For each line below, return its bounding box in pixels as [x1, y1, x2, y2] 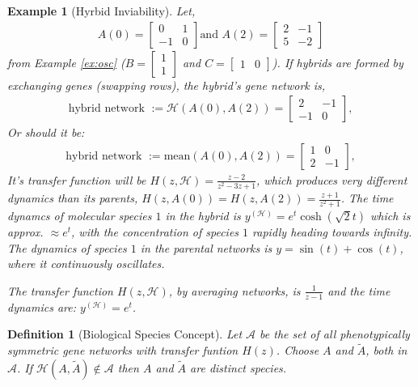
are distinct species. [190, 359, 287, 376]
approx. [7, 223, 44, 240]
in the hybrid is [165, 207, 241, 224]
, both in [365, 342, 407, 359]
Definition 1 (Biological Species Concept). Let [7, 325, 243, 342]
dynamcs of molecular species [7, 207, 152, 224]
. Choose [276, 342, 319, 359]
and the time [327, 282, 391, 299]
